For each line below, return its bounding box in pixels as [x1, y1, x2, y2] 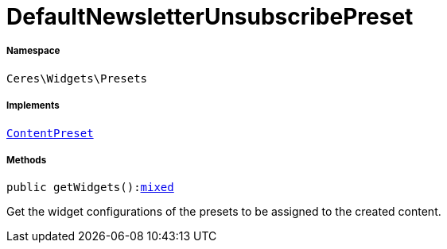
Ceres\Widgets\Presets [6, 71, 148, 85]
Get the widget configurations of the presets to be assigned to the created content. [6, 205, 441, 219]
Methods [6, 154, 47, 166]
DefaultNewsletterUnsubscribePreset [6, 3, 414, 30]
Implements [6, 100, 60, 112]
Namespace [6, 45, 60, 57]
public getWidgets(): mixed [6, 181, 174, 194]
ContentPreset [6, 126, 94, 140]
